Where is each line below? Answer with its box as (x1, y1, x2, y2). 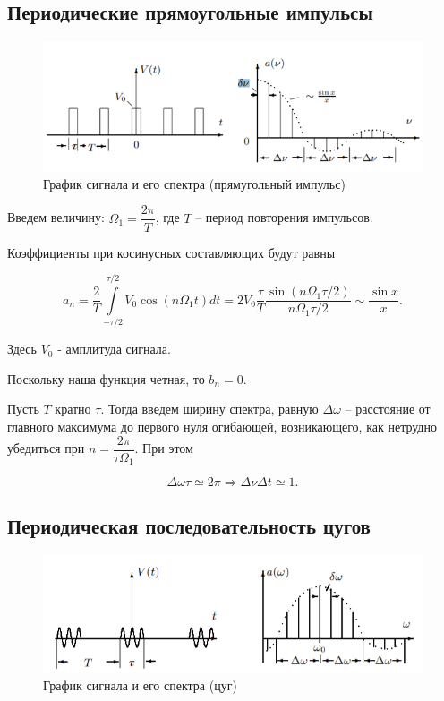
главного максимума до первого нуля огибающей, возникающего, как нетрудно (7, 417, 437, 435)
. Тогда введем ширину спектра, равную (100, 399, 319, 418)
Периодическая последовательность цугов (7, 511, 371, 539)
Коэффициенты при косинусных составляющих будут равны (7, 243, 336, 261)
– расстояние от (345, 399, 431, 418)
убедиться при (7, 439, 85, 457)
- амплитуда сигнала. (57, 339, 171, 358)
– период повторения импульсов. (195, 208, 373, 227)
